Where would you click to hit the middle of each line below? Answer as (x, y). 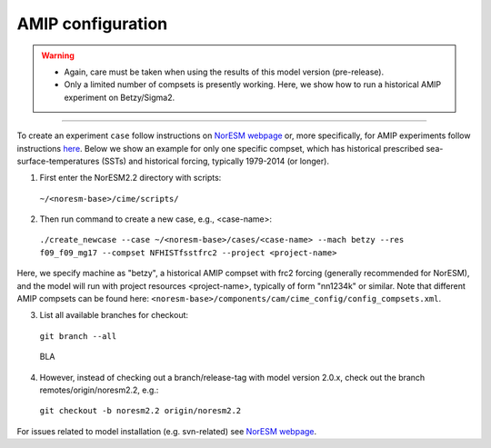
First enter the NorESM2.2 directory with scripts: (130, 178)
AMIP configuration (92, 24)
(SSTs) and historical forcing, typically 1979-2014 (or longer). (215, 161)
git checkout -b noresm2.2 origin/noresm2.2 (140, 411)
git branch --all (78, 336)
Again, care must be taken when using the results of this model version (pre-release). (224, 72)
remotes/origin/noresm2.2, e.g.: (99, 390)
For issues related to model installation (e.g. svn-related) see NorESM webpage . (167, 431)
